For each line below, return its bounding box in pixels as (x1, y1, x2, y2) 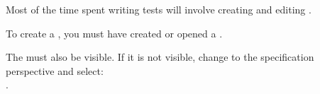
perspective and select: (6, 63, 104, 78)
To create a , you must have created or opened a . (6, 25, 223, 40)
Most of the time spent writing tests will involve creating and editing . (6, 2, 311, 16)
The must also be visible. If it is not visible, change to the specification (6, 49, 314, 64)
